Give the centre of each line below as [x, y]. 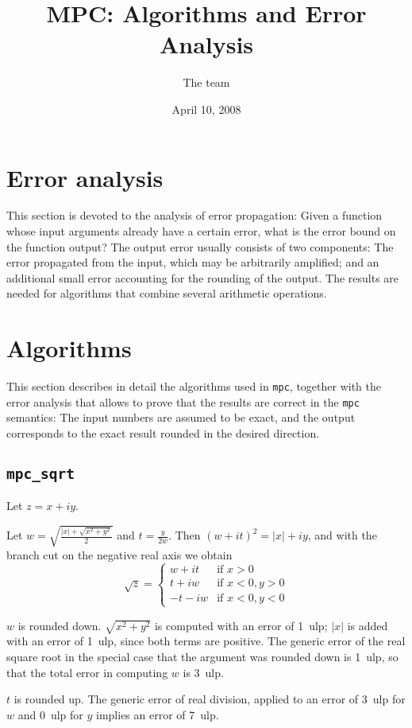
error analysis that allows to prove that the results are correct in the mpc [183, 401]
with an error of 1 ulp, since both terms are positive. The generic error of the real [206, 641]
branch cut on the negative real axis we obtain [119, 554]
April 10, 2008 [206, 109]
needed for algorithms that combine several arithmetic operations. [167, 293]
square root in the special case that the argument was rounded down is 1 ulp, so [202, 657]
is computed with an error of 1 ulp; [241, 625]
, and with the [342, 535]
